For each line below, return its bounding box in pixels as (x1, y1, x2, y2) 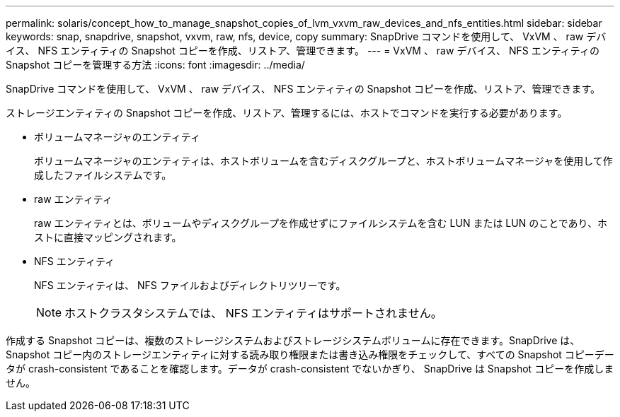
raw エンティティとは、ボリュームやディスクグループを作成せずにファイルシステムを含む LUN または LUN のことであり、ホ (34, 217, 608, 229)
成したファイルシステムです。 (34, 169, 172, 181)
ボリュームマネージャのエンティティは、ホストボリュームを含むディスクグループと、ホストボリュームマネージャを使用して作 (34, 155, 613, 167)
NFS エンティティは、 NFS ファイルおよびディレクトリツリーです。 (34, 279, 346, 291)
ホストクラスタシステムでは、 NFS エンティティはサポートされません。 (64, 306, 442, 320)
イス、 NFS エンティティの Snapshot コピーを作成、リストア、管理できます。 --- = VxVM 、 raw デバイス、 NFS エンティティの (6, 45, 599, 57)
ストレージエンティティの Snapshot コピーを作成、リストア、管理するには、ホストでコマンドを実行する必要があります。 (6, 107, 568, 119)
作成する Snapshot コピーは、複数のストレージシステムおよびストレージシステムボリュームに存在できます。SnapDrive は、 (6, 334, 580, 346)
